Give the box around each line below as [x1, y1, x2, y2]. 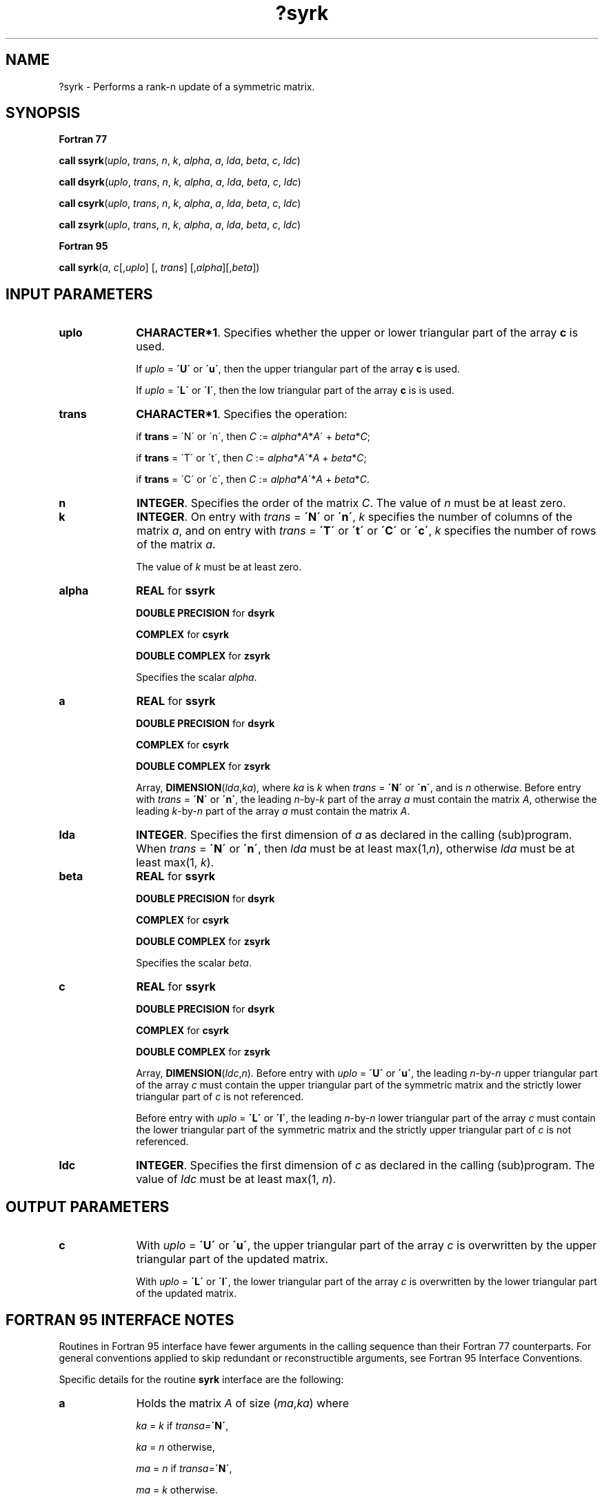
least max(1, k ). [136, 855, 214, 870]
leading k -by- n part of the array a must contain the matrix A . [136, 805, 410, 817]
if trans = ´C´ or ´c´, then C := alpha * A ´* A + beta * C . [136, 473, 370, 486]
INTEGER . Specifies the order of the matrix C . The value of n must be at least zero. [137, 496, 566, 510]
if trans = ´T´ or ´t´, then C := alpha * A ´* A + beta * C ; [136, 452, 367, 464]
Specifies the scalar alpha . [136, 671, 257, 684]
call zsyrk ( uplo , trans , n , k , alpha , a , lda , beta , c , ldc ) [59, 219, 301, 231]
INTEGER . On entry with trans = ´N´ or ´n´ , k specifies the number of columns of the [137, 510, 572, 524]
